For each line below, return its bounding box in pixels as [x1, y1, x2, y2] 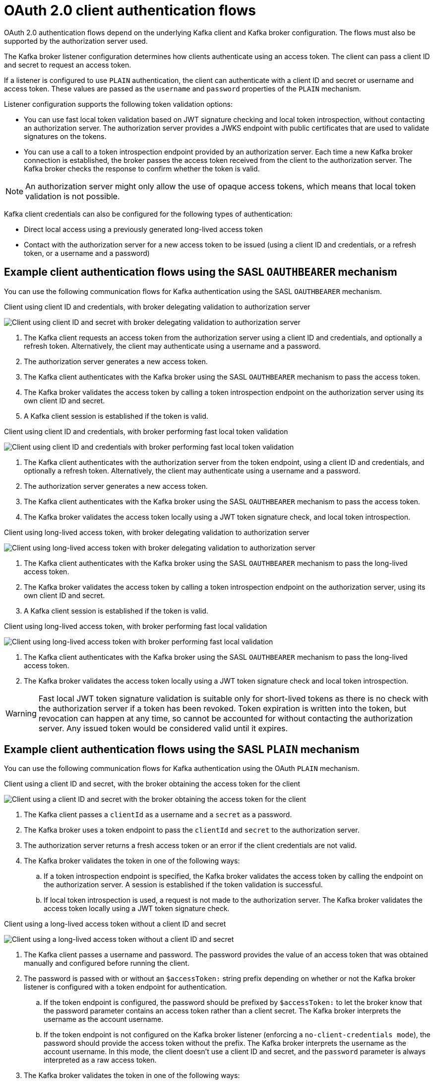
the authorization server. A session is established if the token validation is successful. [44, 880, 323, 889]
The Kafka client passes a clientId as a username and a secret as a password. [24, 810, 292, 819]
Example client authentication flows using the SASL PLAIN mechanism [4, 743, 360, 756]
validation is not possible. [25, 191, 120, 201]
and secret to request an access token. [4, 60, 131, 69]
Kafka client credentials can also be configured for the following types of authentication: [4, 209, 293, 218]
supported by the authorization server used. [4, 36, 148, 45]
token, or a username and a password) [24, 248, 150, 257]
